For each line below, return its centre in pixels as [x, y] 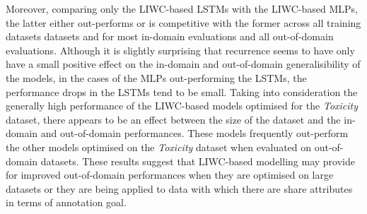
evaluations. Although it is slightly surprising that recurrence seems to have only [180, 50]
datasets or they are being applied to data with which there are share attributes [179, 188]
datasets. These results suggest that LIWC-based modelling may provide [198, 161]
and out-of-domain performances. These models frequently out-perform [194, 133]
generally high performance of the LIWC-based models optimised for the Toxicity [182, 106]
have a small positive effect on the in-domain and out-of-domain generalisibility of [183, 64]
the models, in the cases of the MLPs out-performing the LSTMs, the [156, 77]
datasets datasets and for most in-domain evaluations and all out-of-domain [170, 36]
